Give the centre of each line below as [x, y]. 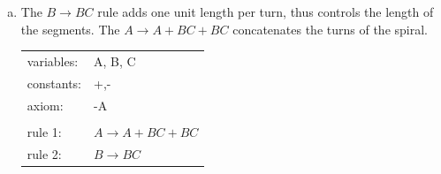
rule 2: [44, 153]
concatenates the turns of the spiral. [330, 29]
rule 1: [44, 131]
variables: [53, 61]
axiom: [45, 105]
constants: [54, 83]
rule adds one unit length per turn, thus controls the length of [266, 11]
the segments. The [70, 29]
